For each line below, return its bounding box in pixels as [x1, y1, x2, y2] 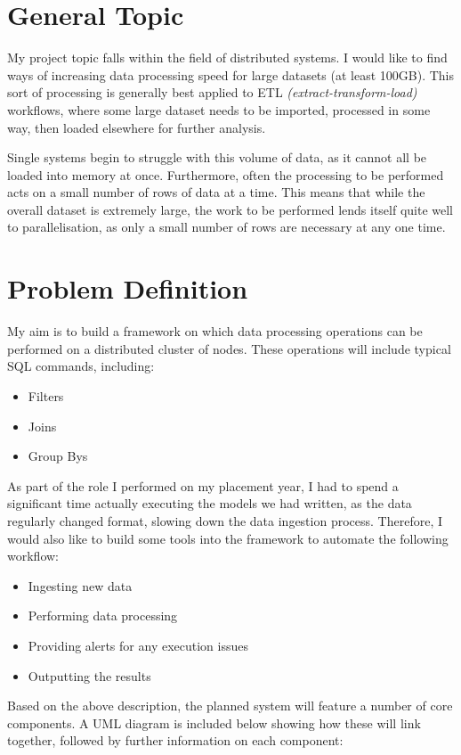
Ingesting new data [28, 576, 133, 595]
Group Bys [28, 447, 88, 465]
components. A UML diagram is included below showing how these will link [7, 713, 421, 732]
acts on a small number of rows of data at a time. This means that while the [7, 183, 425, 201]
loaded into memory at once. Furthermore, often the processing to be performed [7, 165, 444, 184]
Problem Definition [7, 270, 248, 307]
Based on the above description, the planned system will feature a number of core [7, 696, 453, 715]
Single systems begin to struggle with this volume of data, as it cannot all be [7, 148, 427, 167]
